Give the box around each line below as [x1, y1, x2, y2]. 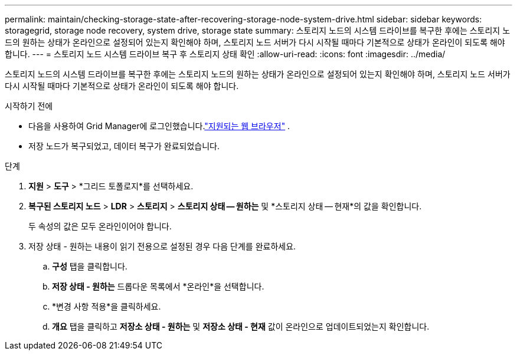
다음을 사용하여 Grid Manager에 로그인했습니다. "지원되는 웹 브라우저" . [28, 121, 290, 131]
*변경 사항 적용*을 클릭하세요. [52, 301, 161, 311]
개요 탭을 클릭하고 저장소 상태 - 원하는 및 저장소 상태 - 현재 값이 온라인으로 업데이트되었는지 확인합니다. [52, 321, 430, 331]
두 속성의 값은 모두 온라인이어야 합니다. [28, 221, 172, 231]
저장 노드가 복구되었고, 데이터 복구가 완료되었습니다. [28, 141, 220, 151]
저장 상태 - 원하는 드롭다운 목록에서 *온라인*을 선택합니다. [52, 281, 264, 291]
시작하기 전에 [5, 101, 53, 111]
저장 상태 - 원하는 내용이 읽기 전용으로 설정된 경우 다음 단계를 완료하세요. [28, 241, 296, 251]
